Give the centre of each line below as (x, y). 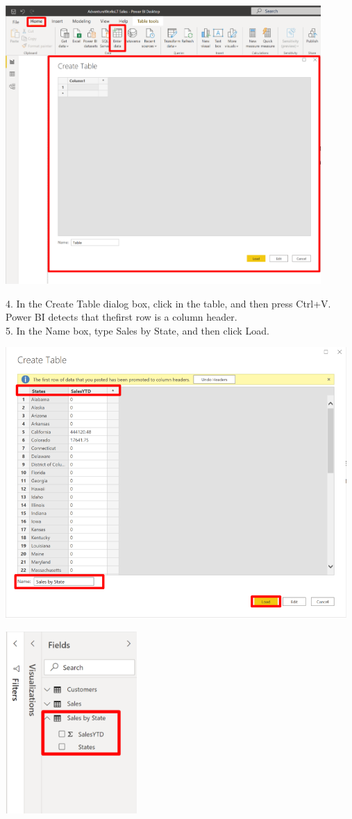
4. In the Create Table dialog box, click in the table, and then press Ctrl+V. (168, 303)
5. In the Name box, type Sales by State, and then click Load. (137, 330)
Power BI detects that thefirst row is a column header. (121, 317)
